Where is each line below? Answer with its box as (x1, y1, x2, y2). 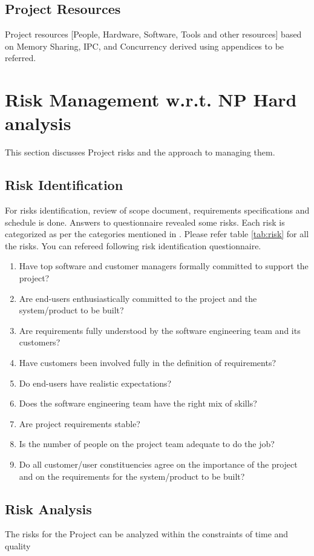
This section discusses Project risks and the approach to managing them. (5, 146, 275, 159)
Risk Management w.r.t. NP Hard (5, 87, 297, 112)
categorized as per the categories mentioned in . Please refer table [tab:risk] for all (5, 227, 309, 240)
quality (5, 539, 31, 552)
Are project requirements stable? (19, 417, 140, 430)
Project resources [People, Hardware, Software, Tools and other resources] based (5, 28, 302, 41)
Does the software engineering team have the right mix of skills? (19, 397, 257, 410)
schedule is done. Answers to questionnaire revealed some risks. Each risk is (5, 215, 285, 228)
